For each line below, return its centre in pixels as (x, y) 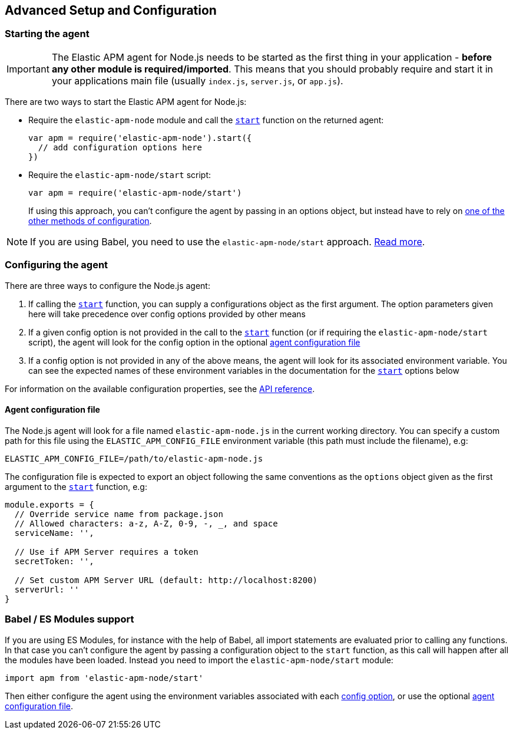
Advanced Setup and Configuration (111, 10)
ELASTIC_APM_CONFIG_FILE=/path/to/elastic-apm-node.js (134, 458)
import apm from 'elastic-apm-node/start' (104, 678)
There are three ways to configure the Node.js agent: (107, 285)
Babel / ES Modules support (69, 619)
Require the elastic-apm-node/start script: (120, 175)
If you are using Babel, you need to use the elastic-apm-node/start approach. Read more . (228, 241)
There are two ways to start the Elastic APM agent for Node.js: (126, 101)
